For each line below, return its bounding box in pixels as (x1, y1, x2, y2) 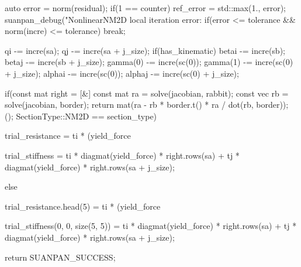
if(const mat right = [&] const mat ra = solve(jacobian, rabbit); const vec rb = (5, 87, 289, 99)
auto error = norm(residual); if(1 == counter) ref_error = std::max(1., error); (5, 2, 286, 13)
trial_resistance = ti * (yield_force (5, 129, 131, 142)
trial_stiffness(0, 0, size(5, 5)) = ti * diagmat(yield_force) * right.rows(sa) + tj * (5, 220, 297, 232)
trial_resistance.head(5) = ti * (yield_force (5, 200, 161, 212)
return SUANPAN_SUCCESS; (5, 251, 116, 263)
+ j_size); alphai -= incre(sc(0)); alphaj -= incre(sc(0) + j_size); (5, 67, 239, 79)
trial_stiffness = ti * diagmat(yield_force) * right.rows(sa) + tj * (5, 149, 240, 161)
